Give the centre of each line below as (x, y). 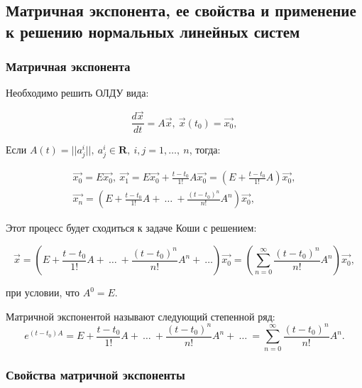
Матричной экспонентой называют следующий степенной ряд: (141, 316)
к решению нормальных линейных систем (153, 31)
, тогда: (205, 150)
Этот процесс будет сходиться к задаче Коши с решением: (131, 228)
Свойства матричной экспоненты (95, 375)
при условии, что (43, 292)
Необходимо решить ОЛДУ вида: (77, 93)
